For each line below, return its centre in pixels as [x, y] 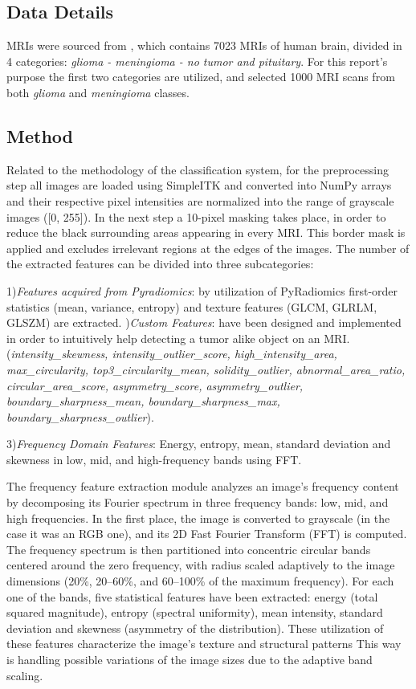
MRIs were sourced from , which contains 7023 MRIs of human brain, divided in [204, 45]
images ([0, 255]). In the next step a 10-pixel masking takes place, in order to [196, 216]
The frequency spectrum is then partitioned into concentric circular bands [189, 549]
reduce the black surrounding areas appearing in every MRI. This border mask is [206, 232]
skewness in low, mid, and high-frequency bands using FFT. [154, 459]
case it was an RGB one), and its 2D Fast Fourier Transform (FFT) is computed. [207, 534]
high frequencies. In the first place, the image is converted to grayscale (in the [198, 518]
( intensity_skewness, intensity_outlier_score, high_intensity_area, [172, 354]
